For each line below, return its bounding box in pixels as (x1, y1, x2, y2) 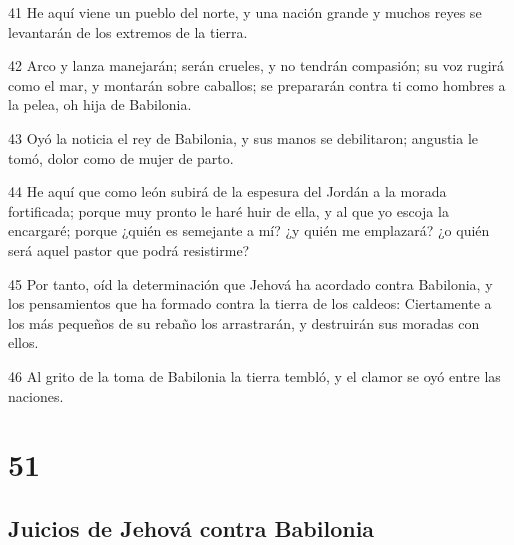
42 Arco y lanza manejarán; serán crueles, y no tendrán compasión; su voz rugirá (8, 55, 505, 76)
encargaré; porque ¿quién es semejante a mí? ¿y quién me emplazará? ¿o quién (8, 220, 490, 241)
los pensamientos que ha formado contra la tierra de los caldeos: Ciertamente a (8, 293, 492, 314)
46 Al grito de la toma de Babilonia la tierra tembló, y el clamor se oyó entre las (8, 365, 501, 386)
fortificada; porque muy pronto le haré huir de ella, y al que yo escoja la (8, 200, 449, 221)
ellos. (8, 332, 39, 353)
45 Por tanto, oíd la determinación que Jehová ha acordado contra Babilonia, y (8, 273, 493, 294)
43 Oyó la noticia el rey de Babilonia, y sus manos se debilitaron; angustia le (8, 127, 479, 148)
